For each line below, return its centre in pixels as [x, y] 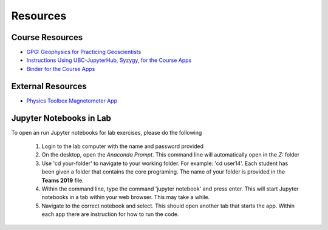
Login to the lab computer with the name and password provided [122, 146]
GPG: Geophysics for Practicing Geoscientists [84, 52]
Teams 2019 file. [63, 180]
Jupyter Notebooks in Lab [61, 118]
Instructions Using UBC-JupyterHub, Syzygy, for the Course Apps [109, 60]
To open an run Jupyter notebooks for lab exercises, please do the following [107, 132]
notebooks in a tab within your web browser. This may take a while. [126, 197]
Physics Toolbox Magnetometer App [72, 101]
